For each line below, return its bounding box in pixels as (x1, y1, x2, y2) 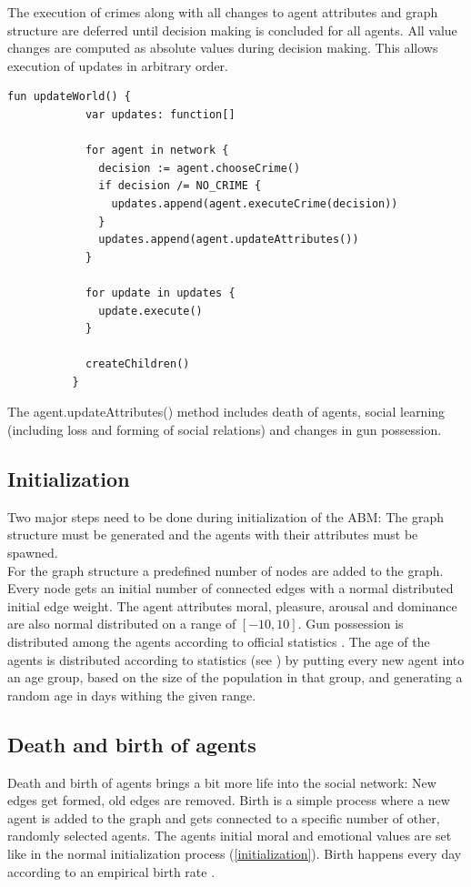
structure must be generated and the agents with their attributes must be (7, 525, 418, 544)
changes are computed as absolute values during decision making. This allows (7, 38, 438, 57)
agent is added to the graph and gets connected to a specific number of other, (7, 808, 440, 827)
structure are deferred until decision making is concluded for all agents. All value (7, 20, 457, 39)
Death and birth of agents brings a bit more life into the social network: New (7, 772, 436, 791)
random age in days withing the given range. (7, 685, 256, 704)
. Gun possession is (297, 614, 404, 633)
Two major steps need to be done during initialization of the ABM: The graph (7, 507, 444, 526)
